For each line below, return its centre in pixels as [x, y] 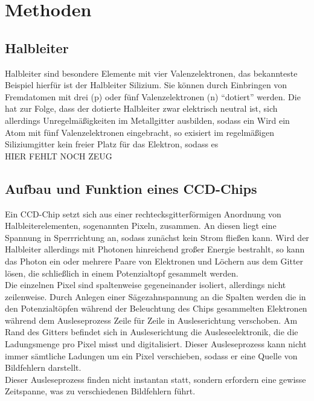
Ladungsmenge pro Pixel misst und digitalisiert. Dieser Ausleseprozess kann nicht [156, 344]
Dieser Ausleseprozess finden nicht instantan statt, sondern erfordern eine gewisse [155, 379]
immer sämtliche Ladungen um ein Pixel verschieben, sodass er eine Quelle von [151, 355]
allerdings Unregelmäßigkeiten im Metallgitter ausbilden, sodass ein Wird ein [147, 120]
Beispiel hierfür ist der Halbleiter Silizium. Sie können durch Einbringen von [146, 85]
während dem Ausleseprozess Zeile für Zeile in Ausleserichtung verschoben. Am [151, 320]
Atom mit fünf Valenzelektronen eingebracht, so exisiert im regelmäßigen [139, 132]
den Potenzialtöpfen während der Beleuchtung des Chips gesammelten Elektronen [156, 308]
